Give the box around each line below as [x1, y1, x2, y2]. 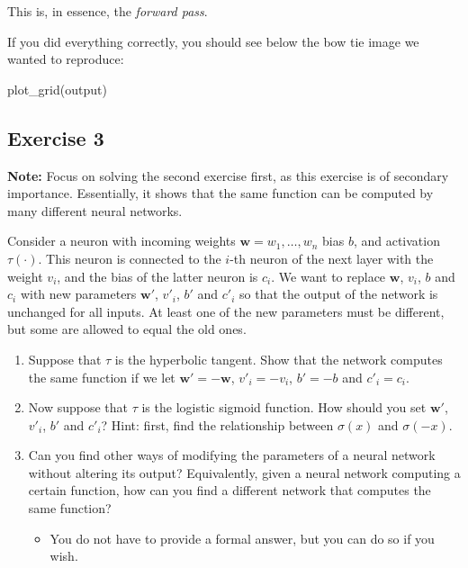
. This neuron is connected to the [38, 248, 221, 267]
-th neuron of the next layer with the [229, 248, 434, 267]
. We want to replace [271, 266, 386, 285]
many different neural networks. [7, 201, 183, 220]
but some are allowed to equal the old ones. [7, 320, 247, 338]
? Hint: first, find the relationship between [101, 415, 334, 434]
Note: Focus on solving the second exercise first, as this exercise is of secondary [7, 166, 449, 185]
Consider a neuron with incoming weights [7, 231, 236, 250]
